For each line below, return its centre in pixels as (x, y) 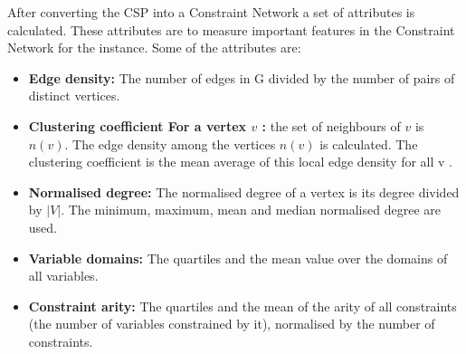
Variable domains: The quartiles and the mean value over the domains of (238, 258)
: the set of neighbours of (331, 125)
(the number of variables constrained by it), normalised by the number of (232, 324)
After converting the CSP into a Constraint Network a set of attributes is (211, 12)
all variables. (63, 276)
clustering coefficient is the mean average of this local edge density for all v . (241, 162)
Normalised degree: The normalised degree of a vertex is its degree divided (244, 191)
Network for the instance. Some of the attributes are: (154, 48)
